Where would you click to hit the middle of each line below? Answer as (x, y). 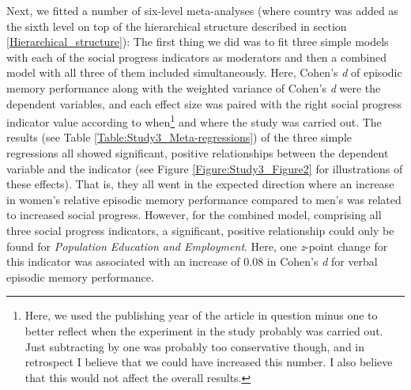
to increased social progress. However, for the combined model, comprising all (194, 215)
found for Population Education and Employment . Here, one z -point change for (197, 246)
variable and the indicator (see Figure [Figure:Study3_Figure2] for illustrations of (205, 168)
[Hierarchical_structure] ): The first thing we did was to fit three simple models (198, 42)
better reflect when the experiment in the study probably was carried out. (204, 330)
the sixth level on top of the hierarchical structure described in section (177, 26)
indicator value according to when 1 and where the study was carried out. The (194, 121)
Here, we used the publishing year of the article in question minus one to (201, 315)
